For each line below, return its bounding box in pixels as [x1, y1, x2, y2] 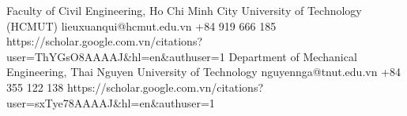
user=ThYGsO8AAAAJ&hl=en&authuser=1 [6, 48, 225, 64]
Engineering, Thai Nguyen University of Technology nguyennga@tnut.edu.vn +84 [6, 63, 401, 80]
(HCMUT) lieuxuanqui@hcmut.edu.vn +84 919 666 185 [6, 17, 277, 34]
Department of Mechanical [228, 48, 357, 64]
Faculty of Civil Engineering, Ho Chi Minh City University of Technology [6, 2, 362, 18]
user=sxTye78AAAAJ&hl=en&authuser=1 [6, 94, 215, 111]
